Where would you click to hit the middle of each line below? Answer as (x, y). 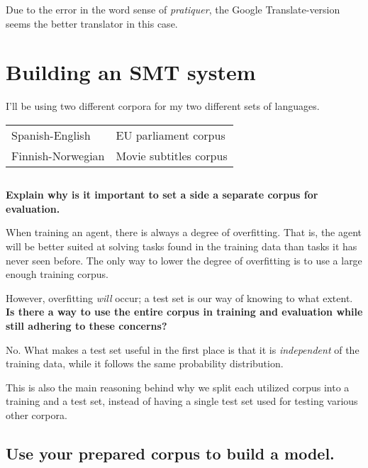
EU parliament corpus (171, 135)
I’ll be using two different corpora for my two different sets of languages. (163, 106)
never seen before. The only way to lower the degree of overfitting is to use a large (184, 260)
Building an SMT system (131, 72)
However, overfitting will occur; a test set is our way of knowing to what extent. (179, 297)
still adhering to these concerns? (87, 326)
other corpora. (37, 415)
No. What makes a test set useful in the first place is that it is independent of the (183, 349)
